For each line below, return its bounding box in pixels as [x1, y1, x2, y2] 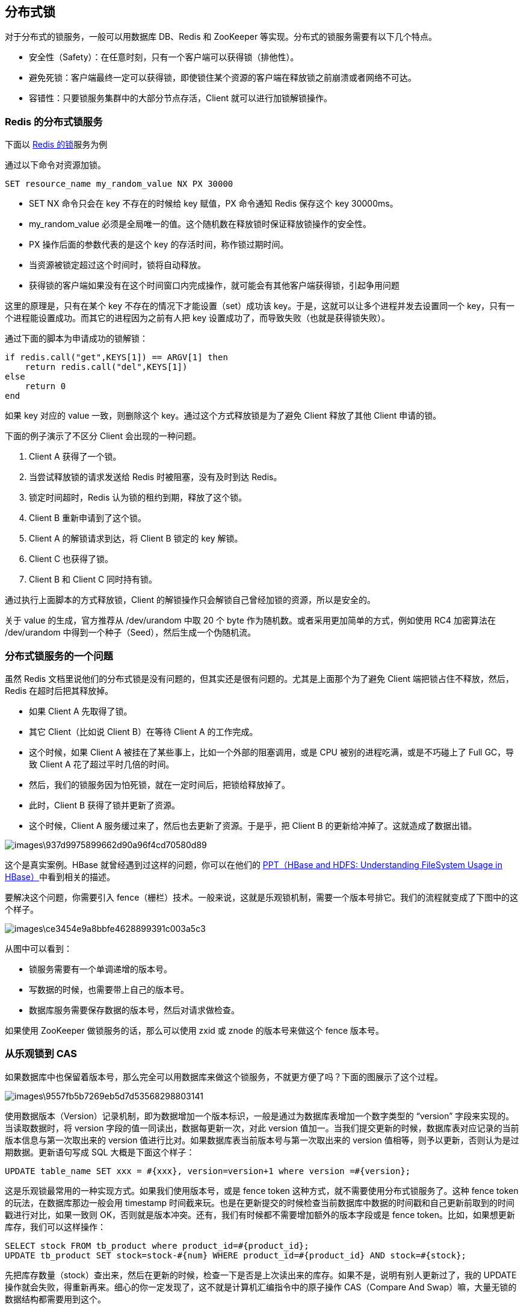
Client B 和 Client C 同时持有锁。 [29, 574, 158, 585]
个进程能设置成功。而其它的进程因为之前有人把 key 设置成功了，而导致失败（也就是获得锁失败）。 [5, 313, 390, 323]
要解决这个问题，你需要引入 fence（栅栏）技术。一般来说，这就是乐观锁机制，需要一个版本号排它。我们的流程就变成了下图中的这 [5, 892, 519, 902]
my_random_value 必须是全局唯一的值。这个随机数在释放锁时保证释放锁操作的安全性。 [29, 219, 372, 230]
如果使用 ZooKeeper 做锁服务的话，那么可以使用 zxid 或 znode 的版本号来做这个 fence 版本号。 [5, 1025, 384, 1036]
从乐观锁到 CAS [5, 1048, 78, 1060]
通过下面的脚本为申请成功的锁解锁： [5, 333, 148, 344]
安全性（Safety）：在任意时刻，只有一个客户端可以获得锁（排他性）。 [29, 52, 299, 63]
